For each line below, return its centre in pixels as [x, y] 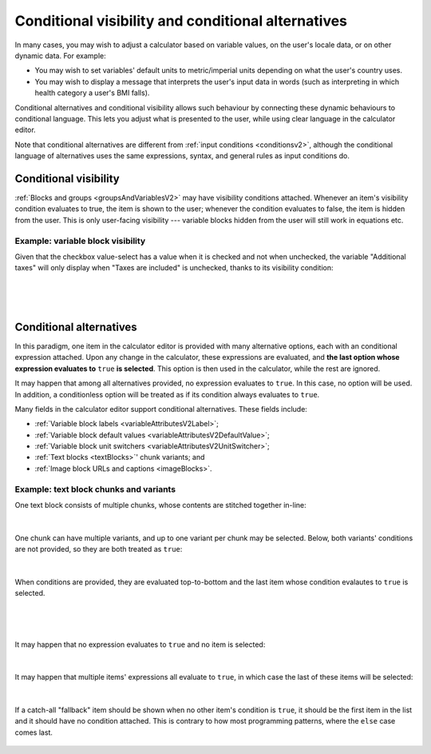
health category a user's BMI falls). [92, 93]
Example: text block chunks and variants [95, 489]
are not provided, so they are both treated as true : [99, 549]
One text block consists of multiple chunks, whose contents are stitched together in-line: [160, 505]
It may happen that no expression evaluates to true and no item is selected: [140, 644]
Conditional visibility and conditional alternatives [181, 21]
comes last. [34, 732]
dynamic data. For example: [61, 55]
